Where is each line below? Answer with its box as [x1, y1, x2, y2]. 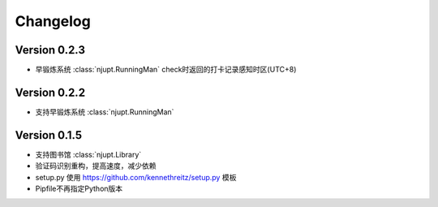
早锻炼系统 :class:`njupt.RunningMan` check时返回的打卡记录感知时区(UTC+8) [35, 65, 297, 75]
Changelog [15, 12, 91, 30]
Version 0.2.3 [15, 43, 85, 57]
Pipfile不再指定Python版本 [35, 183, 123, 194]
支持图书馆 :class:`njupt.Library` [35, 149, 142, 159]
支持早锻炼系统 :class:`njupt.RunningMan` [35, 106, 174, 117]
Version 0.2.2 [15, 85, 85, 99]
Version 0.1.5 [15, 128, 83, 142]
